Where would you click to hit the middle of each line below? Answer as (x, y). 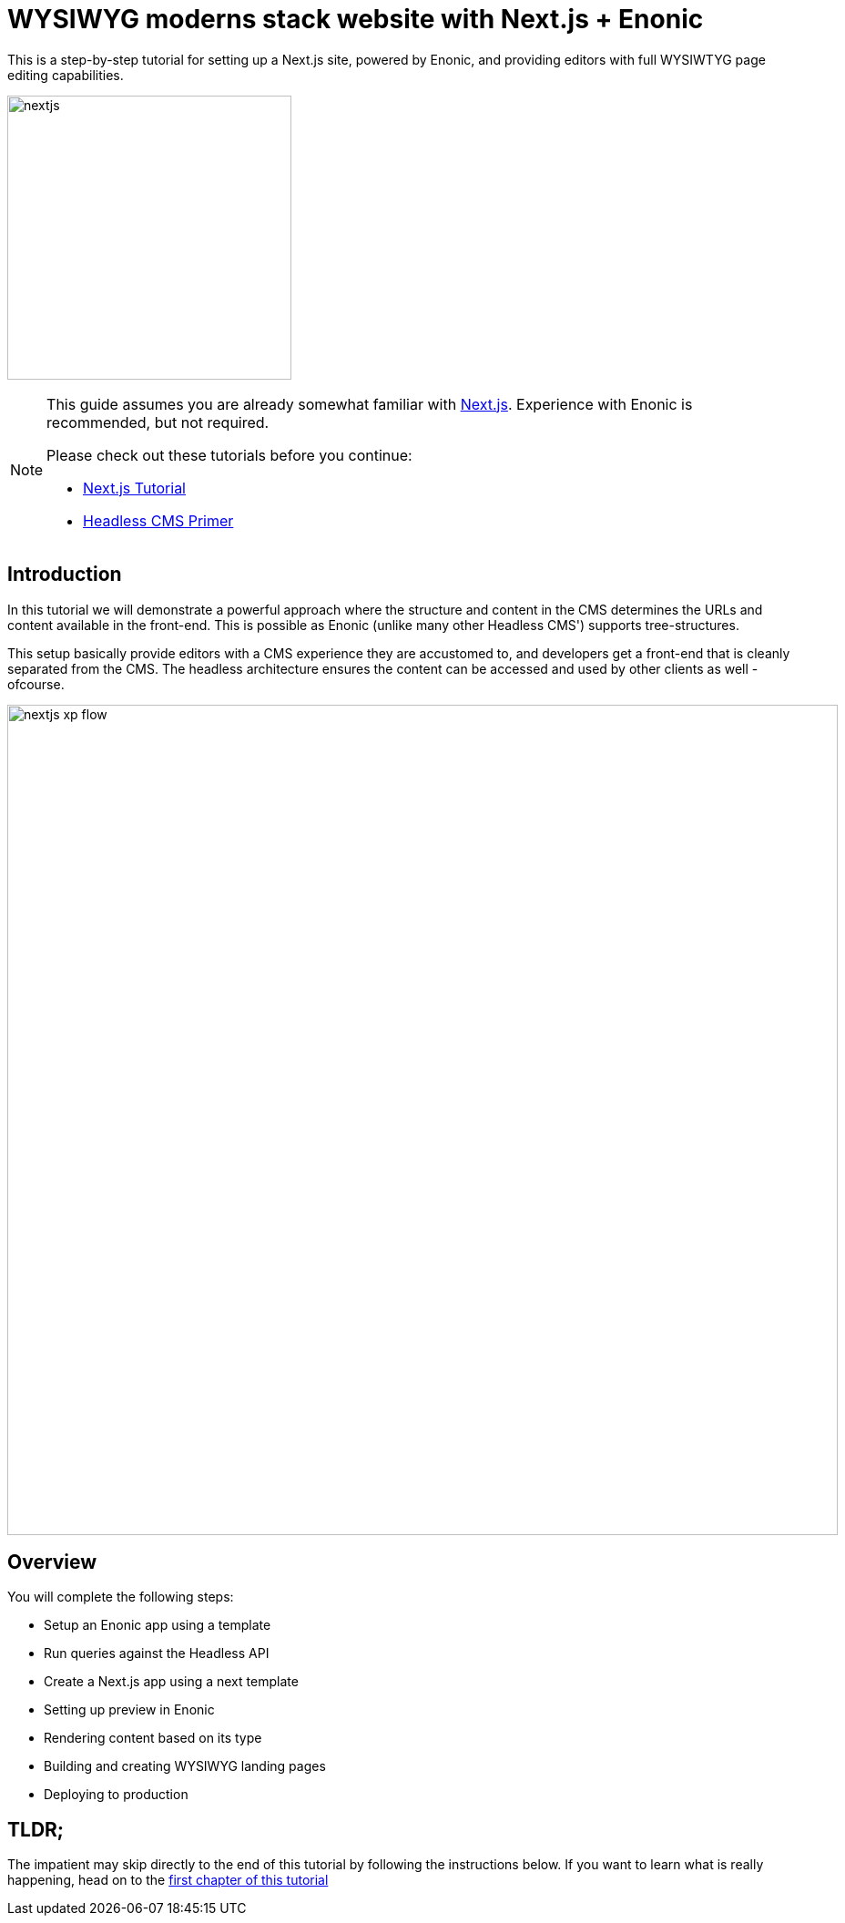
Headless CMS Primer (158, 520)
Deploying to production (116, 1795)
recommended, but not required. (158, 422)
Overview (52, 1562)
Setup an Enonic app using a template (158, 1625)
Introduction (65, 575)
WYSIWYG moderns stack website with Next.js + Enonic (356, 19)
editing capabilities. (66, 75)
